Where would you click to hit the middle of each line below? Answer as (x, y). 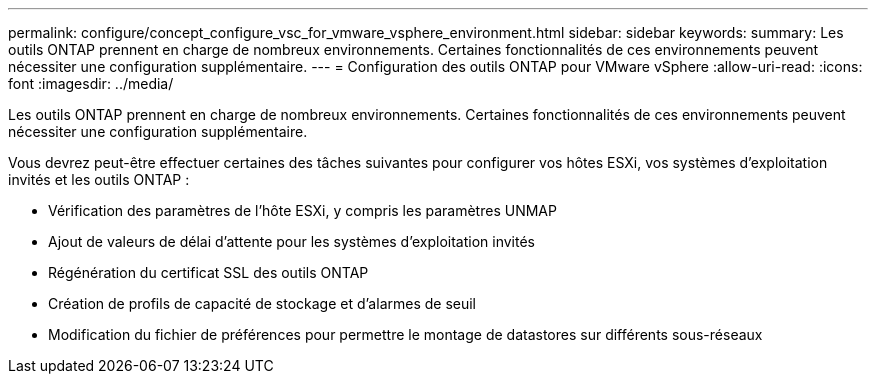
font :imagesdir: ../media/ (91, 83)
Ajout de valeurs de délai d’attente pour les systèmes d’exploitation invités (291, 241)
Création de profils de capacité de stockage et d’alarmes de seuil (262, 303)
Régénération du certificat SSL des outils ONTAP (208, 272)
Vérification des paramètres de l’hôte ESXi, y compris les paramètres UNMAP (302, 210)
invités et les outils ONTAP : (99, 179)
